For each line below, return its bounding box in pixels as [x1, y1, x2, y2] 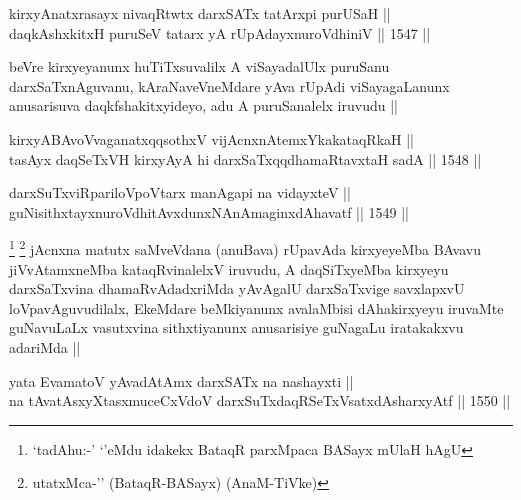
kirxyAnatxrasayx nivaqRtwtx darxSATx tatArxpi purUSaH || [9, 3, 391, 23]
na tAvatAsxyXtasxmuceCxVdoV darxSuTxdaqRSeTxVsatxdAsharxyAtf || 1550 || [9, 390, 511, 411]
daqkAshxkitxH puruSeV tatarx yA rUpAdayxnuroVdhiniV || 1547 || [9, 22, 431, 43]
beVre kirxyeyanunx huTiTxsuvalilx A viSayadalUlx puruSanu [9, 56, 390, 77]
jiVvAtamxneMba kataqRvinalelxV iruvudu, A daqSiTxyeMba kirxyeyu [9, 258, 449, 279]
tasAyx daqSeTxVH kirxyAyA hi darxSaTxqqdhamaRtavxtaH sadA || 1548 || [9, 148, 482, 169]
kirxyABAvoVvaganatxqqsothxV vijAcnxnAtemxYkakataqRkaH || [9, 128, 415, 149]
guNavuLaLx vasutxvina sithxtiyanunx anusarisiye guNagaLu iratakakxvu [9, 317, 464, 338]
